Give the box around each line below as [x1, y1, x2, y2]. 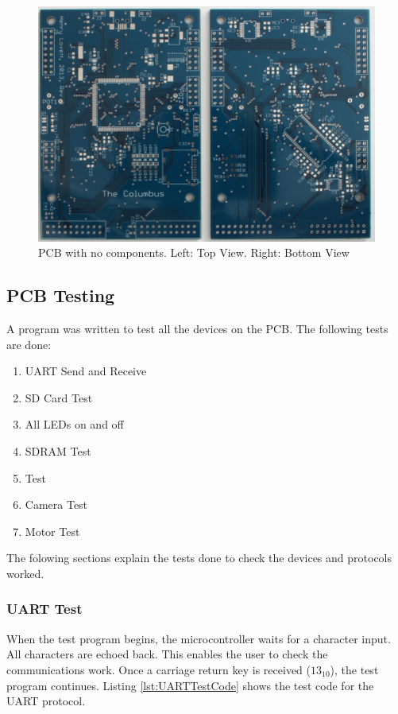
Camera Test [25, 496, 88, 513]
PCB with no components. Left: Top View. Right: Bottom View [38, 244, 350, 261]
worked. [6, 565, 44, 581]
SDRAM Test [25, 443, 91, 459]
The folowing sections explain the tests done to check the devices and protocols [6, 549, 392, 566]
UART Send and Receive [25, 363, 147, 379]
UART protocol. [6, 693, 86, 709]
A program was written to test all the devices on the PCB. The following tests [6, 320, 388, 337]
